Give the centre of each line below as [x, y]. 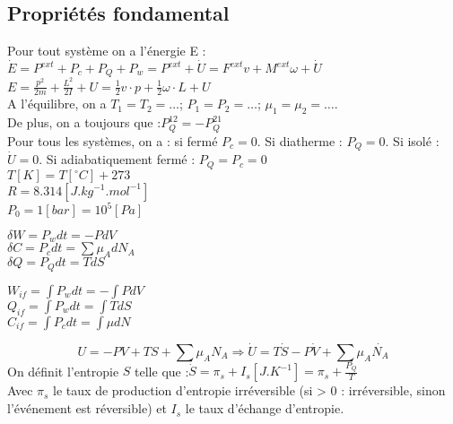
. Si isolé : [412, 140]
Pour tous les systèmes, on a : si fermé [113, 140]
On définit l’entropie [63, 371]
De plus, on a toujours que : [84, 122]
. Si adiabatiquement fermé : [117, 159]
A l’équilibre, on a [57, 104]
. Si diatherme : [300, 140]
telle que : [162, 371]
